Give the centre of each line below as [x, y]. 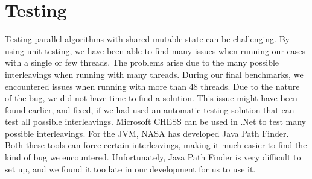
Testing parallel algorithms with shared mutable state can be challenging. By [147, 39]
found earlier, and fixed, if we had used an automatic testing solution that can [150, 109]
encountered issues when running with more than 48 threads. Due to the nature [152, 86]
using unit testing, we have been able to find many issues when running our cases [155, 50]
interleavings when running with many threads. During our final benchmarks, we [154, 74]
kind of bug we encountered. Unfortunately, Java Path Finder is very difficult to [153, 157]
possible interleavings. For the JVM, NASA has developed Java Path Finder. [147, 133]
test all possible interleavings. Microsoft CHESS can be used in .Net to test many [155, 121]
